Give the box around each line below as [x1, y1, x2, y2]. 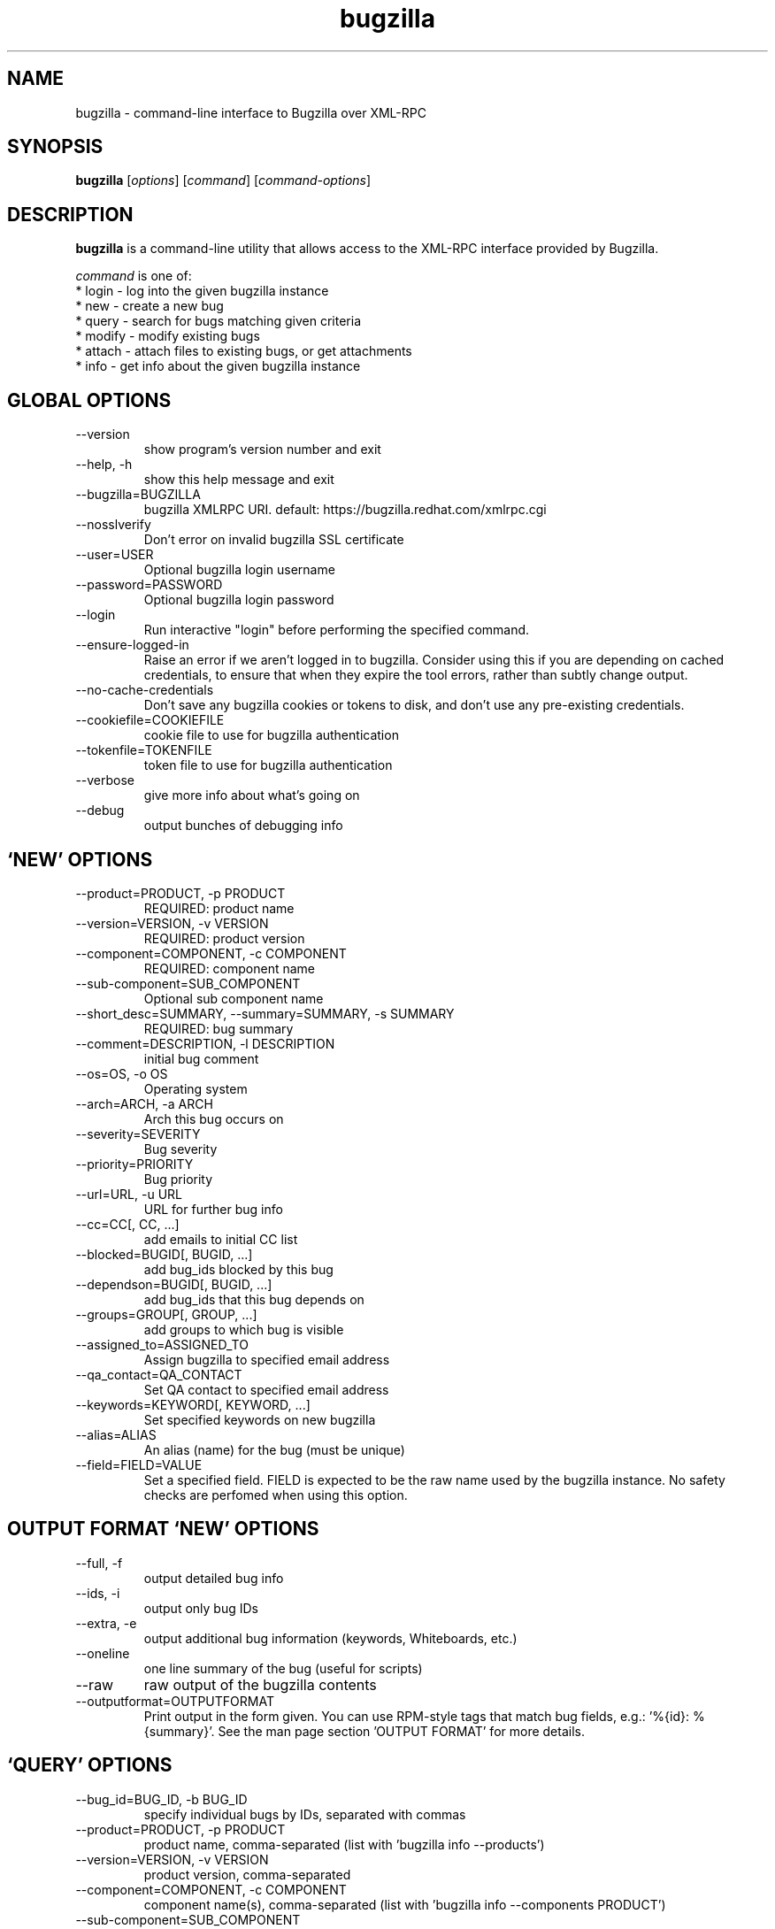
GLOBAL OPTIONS [7, 388, 172, 411]
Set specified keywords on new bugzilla [143, 1411, 376, 1427]
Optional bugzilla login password [143, 592, 334, 608]
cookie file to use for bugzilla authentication [143, 727, 399, 743]
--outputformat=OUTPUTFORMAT [75, 1693, 274, 1709]
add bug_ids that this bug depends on [143, 1291, 364, 1307]
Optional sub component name [143, 990, 324, 1006]
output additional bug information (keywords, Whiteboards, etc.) [143, 1630, 518, 1646]
